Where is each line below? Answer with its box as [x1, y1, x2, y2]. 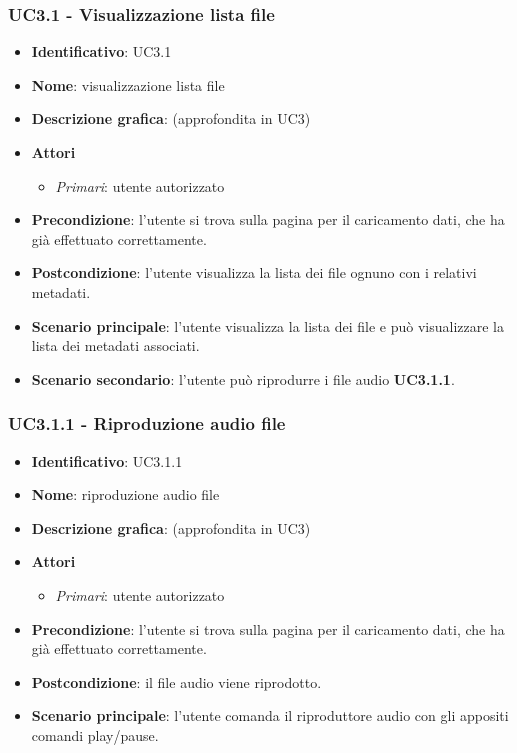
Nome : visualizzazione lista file [31, 74, 225, 95]
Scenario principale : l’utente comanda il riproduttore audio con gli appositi [31, 705, 509, 726]
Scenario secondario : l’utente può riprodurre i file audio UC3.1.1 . [31, 368, 455, 389]
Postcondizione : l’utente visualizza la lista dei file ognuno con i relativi [31, 262, 477, 283]
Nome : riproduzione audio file [31, 484, 220, 505]
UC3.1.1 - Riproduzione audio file [8, 411, 286, 436]
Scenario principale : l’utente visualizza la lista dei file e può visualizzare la [31, 315, 504, 336]
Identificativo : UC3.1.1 [31, 450, 183, 471]
